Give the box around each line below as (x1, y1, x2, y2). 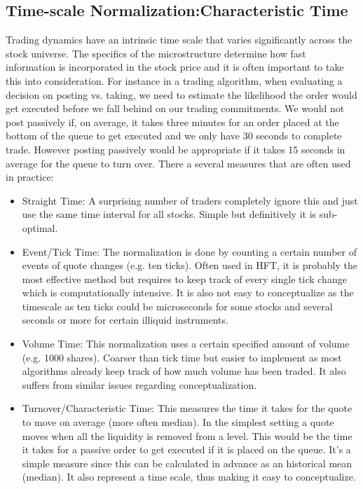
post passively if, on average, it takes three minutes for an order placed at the (6, 114, 339, 129)
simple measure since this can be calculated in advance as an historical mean (22, 455, 352, 470)
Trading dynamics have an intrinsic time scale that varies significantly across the (6, 32, 352, 47)
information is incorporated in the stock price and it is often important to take (6, 60, 344, 74)
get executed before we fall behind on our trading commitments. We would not (6, 101, 345, 116)
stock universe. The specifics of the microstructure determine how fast (6, 46, 306, 60)
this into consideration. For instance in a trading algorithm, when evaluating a (6, 73, 343, 88)
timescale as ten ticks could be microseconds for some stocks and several (22, 298, 333, 313)
